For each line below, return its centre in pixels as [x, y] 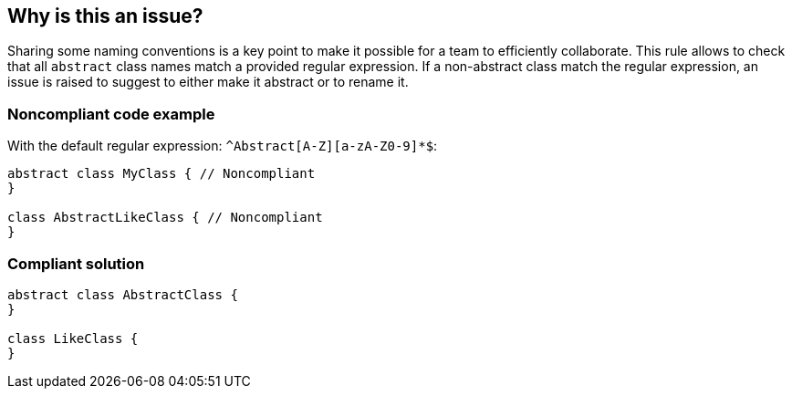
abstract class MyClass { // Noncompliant [162, 174]
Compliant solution [76, 263]
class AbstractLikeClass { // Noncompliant [165, 218]
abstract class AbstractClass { [123, 294]
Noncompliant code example [111, 114]
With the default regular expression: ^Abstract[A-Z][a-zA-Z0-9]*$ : [223, 146]
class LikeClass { [73, 338]
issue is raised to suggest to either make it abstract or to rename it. [208, 82]
